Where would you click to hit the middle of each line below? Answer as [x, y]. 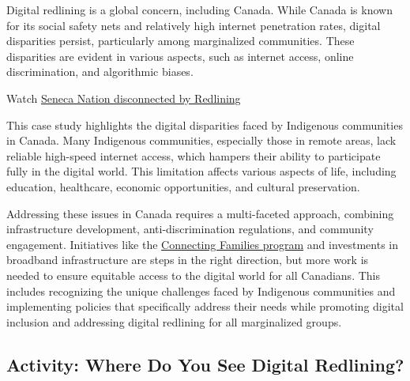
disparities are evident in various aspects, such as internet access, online [180, 56]
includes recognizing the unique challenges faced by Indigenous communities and [201, 290]
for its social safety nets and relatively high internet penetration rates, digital [194, 25]
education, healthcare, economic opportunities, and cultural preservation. [183, 186]
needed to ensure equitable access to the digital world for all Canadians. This [193, 275]
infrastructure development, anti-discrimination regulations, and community [190, 229]
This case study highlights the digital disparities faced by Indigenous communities [205, 124]
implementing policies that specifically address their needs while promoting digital [205, 306]
